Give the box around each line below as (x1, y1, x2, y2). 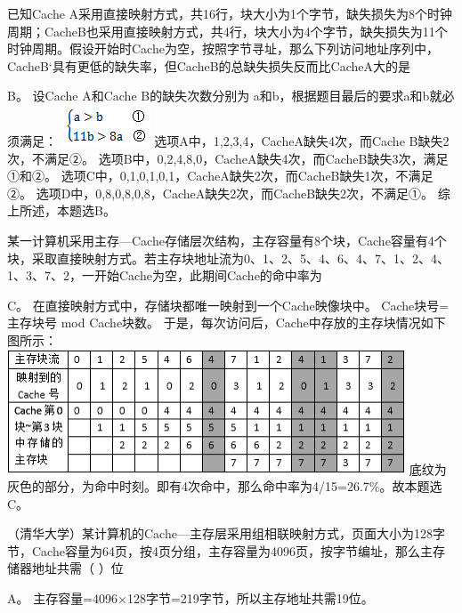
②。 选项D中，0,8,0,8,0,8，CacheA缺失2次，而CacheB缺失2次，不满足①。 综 (7, 183, 450, 202)
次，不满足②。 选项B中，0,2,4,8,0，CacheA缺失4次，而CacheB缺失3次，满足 (7, 149, 449, 167)
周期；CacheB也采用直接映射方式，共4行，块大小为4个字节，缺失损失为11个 (7, 21, 448, 40)
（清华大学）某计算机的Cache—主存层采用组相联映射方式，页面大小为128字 (7, 524, 445, 543)
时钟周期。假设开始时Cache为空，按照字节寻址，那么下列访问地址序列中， (7, 39, 439, 58)
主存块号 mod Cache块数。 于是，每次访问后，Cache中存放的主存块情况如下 (7, 313, 446, 332)
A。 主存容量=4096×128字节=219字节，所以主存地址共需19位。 (7, 589, 374, 608)
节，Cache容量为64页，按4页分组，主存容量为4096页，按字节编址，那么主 (7, 541, 433, 560)
